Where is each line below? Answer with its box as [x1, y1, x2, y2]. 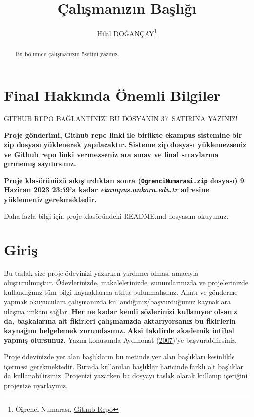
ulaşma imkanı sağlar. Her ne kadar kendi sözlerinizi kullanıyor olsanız [4, 306, 238, 316]
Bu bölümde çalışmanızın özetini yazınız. [15, 50, 120, 58]
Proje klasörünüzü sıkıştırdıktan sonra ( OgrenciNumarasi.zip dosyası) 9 [4, 175, 244, 185]
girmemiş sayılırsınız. [4, 159, 76, 169]
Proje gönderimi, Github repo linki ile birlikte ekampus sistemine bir [4, 130, 242, 140]
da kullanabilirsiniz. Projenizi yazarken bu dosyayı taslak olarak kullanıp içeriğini [4, 371, 248, 381]
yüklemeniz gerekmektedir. [4, 194, 97, 204]
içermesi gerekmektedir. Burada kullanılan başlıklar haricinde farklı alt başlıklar [4, 361, 244, 371]
